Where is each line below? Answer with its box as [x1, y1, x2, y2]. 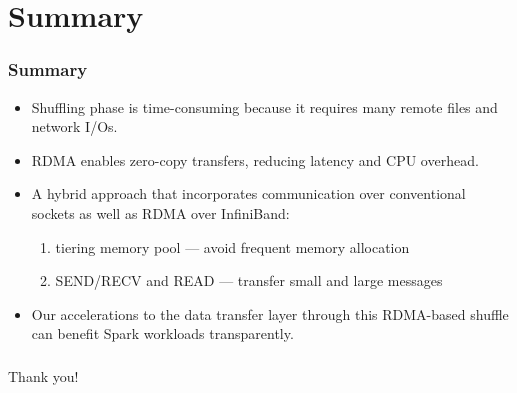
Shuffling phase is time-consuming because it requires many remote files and [31, 96, 498, 117]
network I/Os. [31, 116, 118, 137]
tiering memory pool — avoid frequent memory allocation [55, 236, 410, 257]
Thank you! [8, 365, 79, 386]
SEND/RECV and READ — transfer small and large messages [55, 270, 443, 291]
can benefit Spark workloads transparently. [31, 323, 294, 344]
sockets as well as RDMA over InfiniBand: [31, 202, 290, 223]
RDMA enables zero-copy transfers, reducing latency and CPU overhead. [31, 149, 479, 170]
